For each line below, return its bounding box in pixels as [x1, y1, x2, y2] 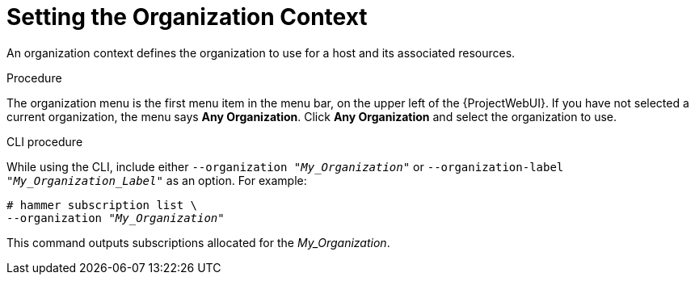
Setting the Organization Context [6, 3, 368, 31]
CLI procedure [6, 134, 83, 149]
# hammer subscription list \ [6, 198, 198, 212]
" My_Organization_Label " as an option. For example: [6, 173, 307, 187]
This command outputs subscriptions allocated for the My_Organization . [6, 235, 390, 250]
